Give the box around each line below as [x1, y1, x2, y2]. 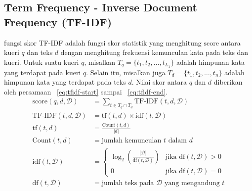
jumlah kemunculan [101, 137, 162, 144]
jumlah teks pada [101, 179, 154, 187]
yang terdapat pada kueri [4, 67, 81, 77]
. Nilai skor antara [131, 77, 187, 87]
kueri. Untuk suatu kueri [4, 56, 79, 67]
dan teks [27, 47, 53, 57]
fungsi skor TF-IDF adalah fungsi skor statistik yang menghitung [4, 37, 202, 48]
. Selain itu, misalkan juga [86, 67, 166, 77]
